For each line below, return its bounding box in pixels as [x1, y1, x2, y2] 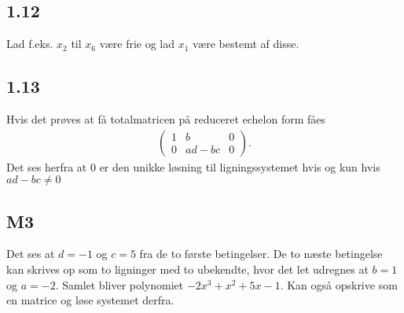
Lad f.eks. [6, 35, 53, 52]
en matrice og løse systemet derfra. [6, 292, 174, 308]
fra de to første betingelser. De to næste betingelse [139, 245, 383, 262]
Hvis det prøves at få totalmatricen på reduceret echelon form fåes [6, 111, 325, 127]
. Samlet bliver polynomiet [55, 276, 184, 293]
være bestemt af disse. [193, 35, 299, 52]
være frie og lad [99, 35, 175, 52]
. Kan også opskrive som [280, 276, 398, 293]
